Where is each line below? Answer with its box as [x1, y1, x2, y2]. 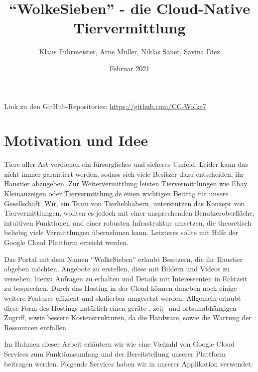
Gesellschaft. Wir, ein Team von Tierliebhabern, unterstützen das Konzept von [4, 198, 245, 208]
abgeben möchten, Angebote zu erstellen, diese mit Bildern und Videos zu [4, 263, 230, 274]
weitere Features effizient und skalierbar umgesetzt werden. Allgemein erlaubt [4, 292, 241, 303]
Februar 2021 [109, 63, 150, 73]
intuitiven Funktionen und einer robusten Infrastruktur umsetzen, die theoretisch [4, 217, 252, 228]
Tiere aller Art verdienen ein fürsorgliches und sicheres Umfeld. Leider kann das [4, 159, 248, 169]
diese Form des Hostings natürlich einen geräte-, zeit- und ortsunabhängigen [4, 302, 237, 313]
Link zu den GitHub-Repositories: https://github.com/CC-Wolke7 [4, 101, 206, 111]
